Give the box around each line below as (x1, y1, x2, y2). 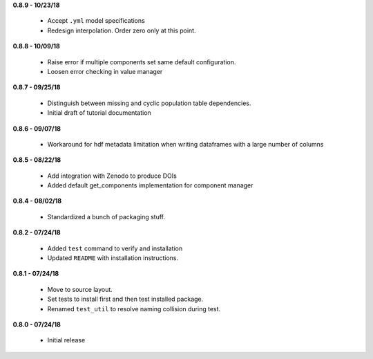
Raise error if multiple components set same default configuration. (47, 57, 236, 66)
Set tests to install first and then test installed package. (47, 295, 204, 304)
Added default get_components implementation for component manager (47, 181, 254, 190)
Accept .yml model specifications (47, 17, 145, 25)
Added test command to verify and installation (47, 244, 183, 252)
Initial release (47, 336, 86, 344)
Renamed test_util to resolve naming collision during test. (47, 304, 221, 313)
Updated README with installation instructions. (47, 254, 179, 262)
